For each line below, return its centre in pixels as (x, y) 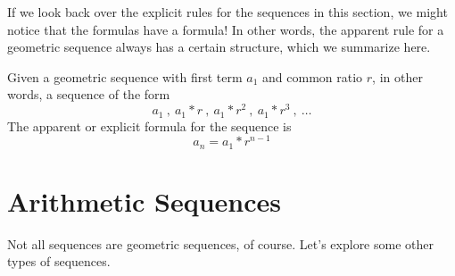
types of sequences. (59, 261)
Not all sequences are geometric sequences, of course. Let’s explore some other (220, 243)
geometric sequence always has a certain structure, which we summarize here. (219, 47)
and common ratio (313, 76)
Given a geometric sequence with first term (125, 76)
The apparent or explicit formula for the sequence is (149, 125)
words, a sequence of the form (89, 94)
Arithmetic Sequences (144, 201)
